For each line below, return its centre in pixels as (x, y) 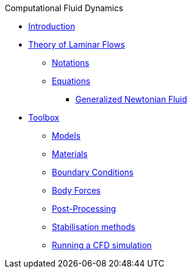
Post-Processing (84, 209)
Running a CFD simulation (102, 245)
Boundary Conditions (93, 172)
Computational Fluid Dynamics (64, 8)
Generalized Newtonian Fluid (131, 99)
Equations (71, 81)
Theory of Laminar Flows (77, 44)
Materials (70, 154)
